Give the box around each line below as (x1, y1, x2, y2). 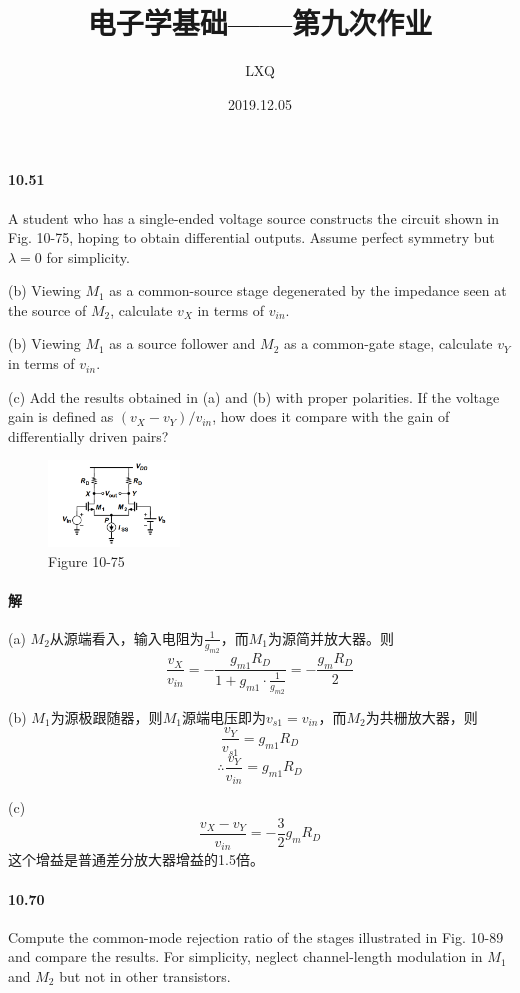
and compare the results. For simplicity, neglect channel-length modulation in (8, 946, 483, 967)
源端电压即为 (181, 706, 266, 727)
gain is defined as (8, 406, 114, 427)
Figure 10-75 (48, 550, 125, 571)
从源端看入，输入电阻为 (49, 627, 204, 648)
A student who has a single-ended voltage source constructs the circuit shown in (8, 207, 500, 228)
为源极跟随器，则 (50, 706, 163, 727)
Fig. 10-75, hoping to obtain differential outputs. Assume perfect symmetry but (8, 227, 495, 248)
